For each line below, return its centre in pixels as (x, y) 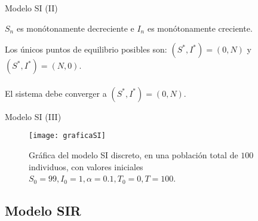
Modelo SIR (43, 211)
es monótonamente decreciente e (75, 28)
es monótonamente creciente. (200, 28)
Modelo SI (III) (33, 116)
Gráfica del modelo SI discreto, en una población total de (133, 155)
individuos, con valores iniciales (86, 166)
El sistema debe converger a (56, 93)
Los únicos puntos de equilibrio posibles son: (86, 49)
